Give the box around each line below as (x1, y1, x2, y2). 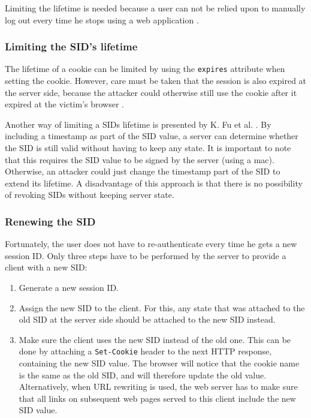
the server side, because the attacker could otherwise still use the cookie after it (5, 86, 297, 98)
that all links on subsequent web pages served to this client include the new (19, 392, 296, 404)
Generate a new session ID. (19, 281, 119, 293)
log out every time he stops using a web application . (5, 13, 199, 26)
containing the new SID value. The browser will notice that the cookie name (19, 357, 300, 369)
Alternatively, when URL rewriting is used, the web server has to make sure (19, 380, 298, 393)
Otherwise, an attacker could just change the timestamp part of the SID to (5, 165, 280, 178)
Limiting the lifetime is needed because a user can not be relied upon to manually (5, 2, 306, 14)
